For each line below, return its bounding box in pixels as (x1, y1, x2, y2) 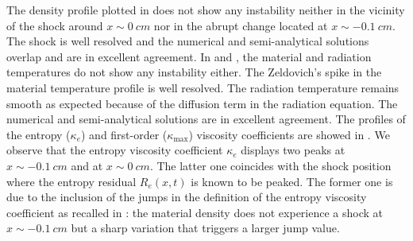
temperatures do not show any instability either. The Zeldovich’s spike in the (6, 64, 382, 80)
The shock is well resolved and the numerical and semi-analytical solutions (6, 33, 369, 49)
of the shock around (6, 17, 103, 33)
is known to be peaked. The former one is (191, 173, 393, 189)
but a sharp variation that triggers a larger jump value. (71, 220, 340, 236)
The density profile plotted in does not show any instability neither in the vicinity (6, 2, 405, 17)
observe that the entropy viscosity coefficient (6, 142, 223, 158)
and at (71, 157, 103, 173)
